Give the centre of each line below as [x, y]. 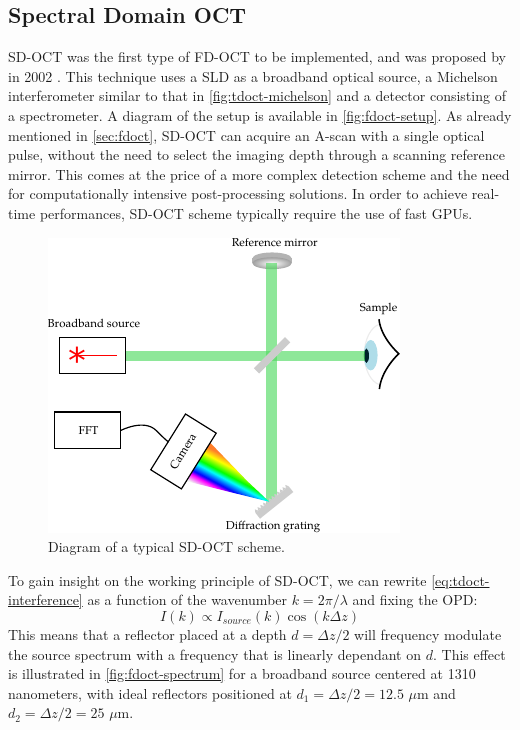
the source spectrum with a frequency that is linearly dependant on [215, 653]
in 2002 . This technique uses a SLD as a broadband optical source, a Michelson [253, 75]
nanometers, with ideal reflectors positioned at [150, 692]
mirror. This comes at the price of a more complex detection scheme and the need [259, 173]
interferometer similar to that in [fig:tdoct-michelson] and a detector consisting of [257, 95]
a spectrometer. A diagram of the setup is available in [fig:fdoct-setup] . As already [260, 114]
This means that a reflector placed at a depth [147, 633]
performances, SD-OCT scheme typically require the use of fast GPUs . [256, 212]
